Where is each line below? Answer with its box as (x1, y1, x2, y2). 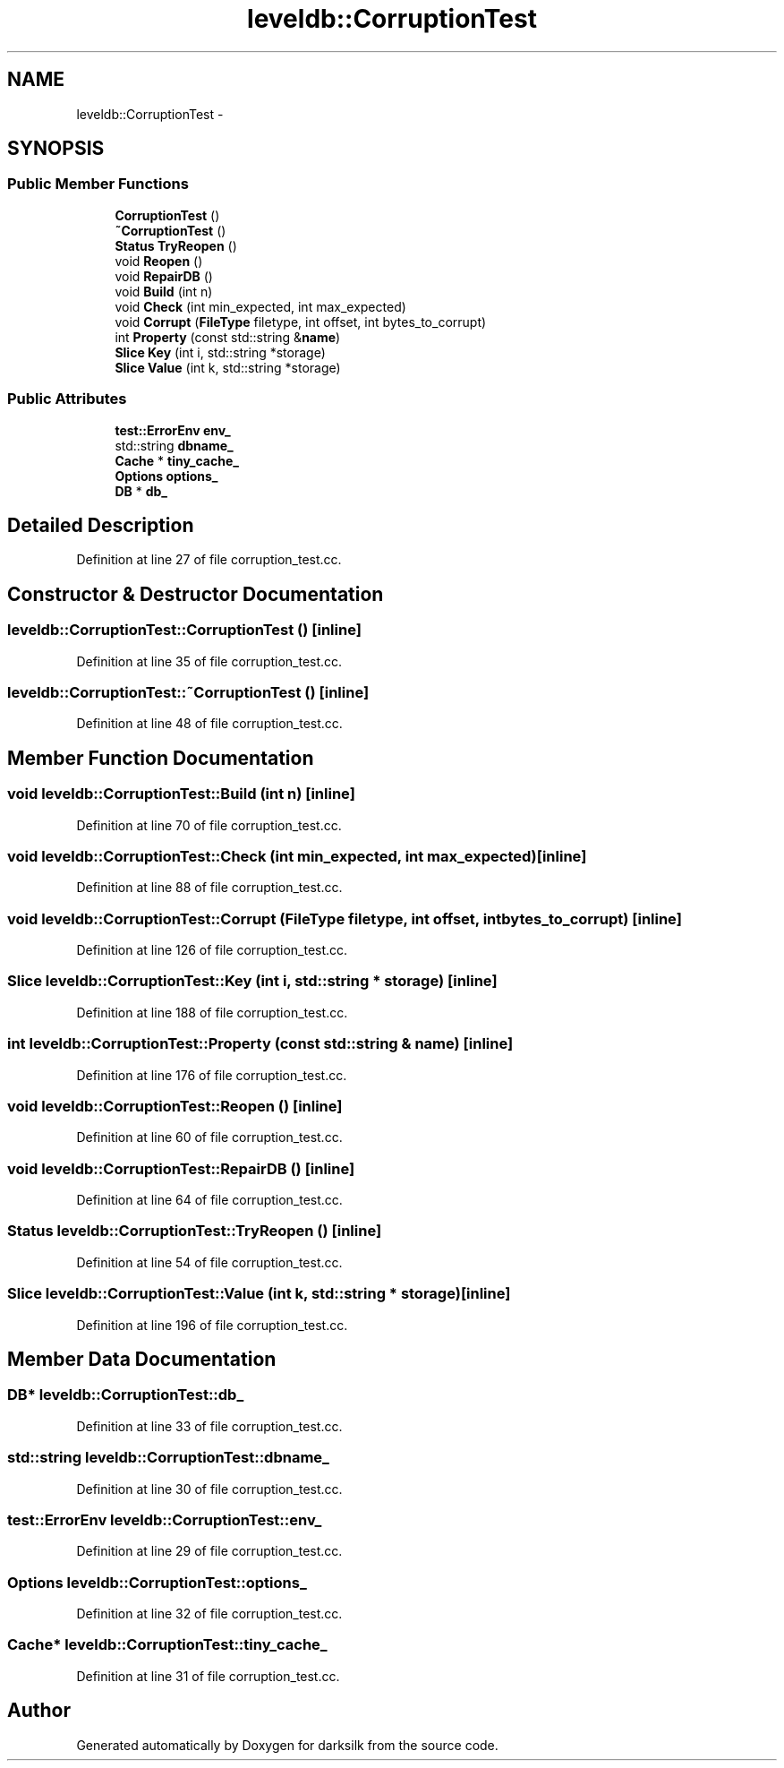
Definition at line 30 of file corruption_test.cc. (76, 1480, 343, 1497)
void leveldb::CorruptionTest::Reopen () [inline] (7, 1096, 343, 1115)
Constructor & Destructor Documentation (7, 582, 384, 605)
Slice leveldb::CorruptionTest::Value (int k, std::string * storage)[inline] (7, 1284, 511, 1303)
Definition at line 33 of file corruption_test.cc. (76, 1418, 343, 1434)
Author (7, 1699, 71, 1722)
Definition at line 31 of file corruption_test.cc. (76, 1668, 340, 1684)
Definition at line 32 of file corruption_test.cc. (76, 1606, 343, 1622)
